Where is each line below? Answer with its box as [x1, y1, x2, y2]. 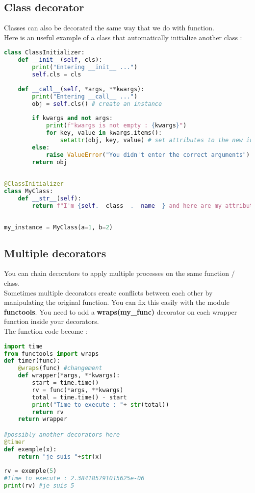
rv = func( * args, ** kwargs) [32, 386, 124, 394]
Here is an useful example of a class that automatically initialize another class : [4, 32, 242, 42]
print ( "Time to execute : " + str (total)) [32, 401, 169, 408]
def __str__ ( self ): [18, 195, 81, 202]
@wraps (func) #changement [18, 365, 102, 372]
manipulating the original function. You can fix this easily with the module [4, 297, 229, 307]
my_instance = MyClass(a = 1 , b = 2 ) [4, 224, 113, 231]
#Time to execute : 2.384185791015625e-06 [4, 475, 145, 482]
